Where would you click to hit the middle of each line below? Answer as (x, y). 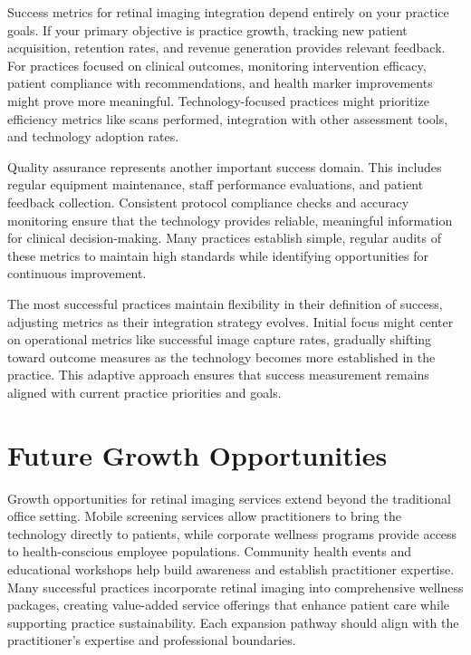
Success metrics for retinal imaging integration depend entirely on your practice (228, 12)
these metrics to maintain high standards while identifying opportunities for (218, 255)
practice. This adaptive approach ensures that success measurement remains (218, 375)
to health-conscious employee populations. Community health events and (209, 551)
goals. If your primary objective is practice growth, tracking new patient (207, 29)
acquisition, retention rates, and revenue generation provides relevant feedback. (226, 48)
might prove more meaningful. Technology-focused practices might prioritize (218, 100)
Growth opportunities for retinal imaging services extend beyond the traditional (229, 498)
